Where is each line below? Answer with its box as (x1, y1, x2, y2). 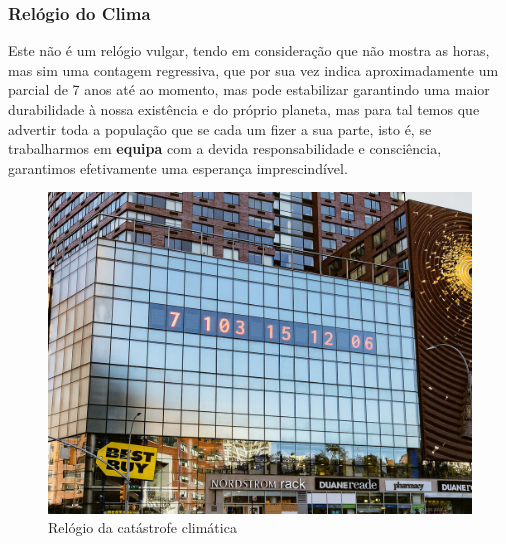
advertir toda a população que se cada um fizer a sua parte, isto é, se (8, 118, 432, 139)
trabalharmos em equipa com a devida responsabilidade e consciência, (8, 138, 442, 159)
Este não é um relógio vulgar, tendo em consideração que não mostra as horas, (8, 40, 490, 61)
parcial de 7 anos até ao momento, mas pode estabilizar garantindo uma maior (8, 79, 490, 100)
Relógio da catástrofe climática (48, 517, 237, 538)
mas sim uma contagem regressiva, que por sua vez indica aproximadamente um (8, 59, 499, 80)
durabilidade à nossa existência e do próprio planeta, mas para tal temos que (8, 99, 480, 119)
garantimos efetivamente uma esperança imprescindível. (8, 157, 348, 178)
